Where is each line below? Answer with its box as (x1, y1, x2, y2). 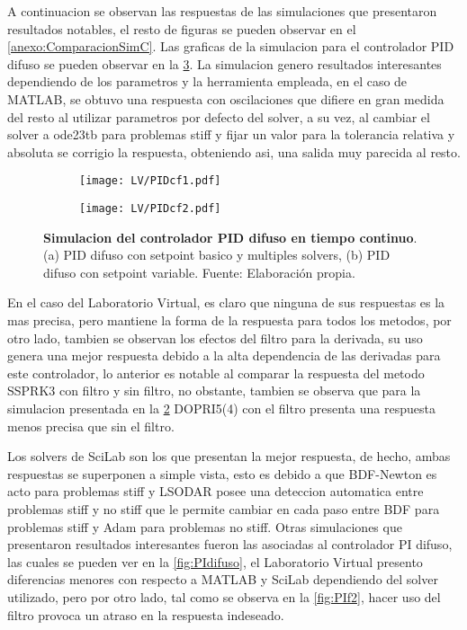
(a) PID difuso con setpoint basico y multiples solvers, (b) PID (43, 245, 391, 264)
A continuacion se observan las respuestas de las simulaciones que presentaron (7, 2, 437, 20)
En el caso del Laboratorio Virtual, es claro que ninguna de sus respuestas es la (7, 293, 445, 312)
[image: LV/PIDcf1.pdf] (79, 174, 221, 188)
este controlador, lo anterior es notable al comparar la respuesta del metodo (7, 363, 425, 382)
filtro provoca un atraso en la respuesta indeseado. (7, 605, 284, 624)
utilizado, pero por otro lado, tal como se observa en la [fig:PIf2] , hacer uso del (7, 587, 441, 606)
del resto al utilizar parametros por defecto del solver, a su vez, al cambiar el (7, 107, 430, 126)
